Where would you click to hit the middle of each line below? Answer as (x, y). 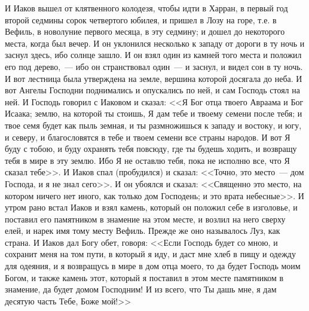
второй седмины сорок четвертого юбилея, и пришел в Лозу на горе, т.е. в (141, 19)
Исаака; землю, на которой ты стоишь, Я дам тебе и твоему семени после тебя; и (154, 113)
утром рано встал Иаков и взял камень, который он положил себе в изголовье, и (151, 207)
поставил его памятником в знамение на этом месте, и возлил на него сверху (145, 219)
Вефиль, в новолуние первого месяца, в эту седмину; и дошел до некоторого (145, 31)
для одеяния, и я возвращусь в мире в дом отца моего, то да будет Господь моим (153, 266)
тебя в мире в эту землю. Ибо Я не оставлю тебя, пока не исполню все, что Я (147, 160)
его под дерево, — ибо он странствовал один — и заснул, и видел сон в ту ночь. (154, 66)
